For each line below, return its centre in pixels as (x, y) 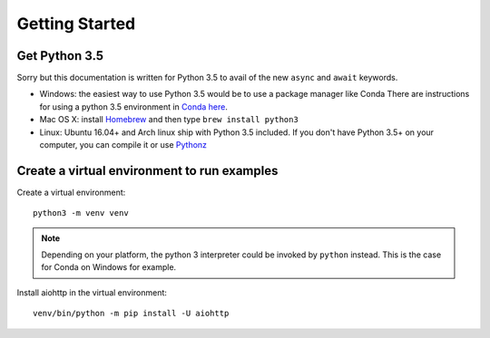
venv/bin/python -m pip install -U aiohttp (131, 314)
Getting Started (76, 24)
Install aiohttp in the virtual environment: (92, 292)
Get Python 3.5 (60, 56)
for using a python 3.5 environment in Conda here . (134, 106)
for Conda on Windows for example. (109, 267)
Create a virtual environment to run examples (147, 171)
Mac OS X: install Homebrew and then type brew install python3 (169, 120)
